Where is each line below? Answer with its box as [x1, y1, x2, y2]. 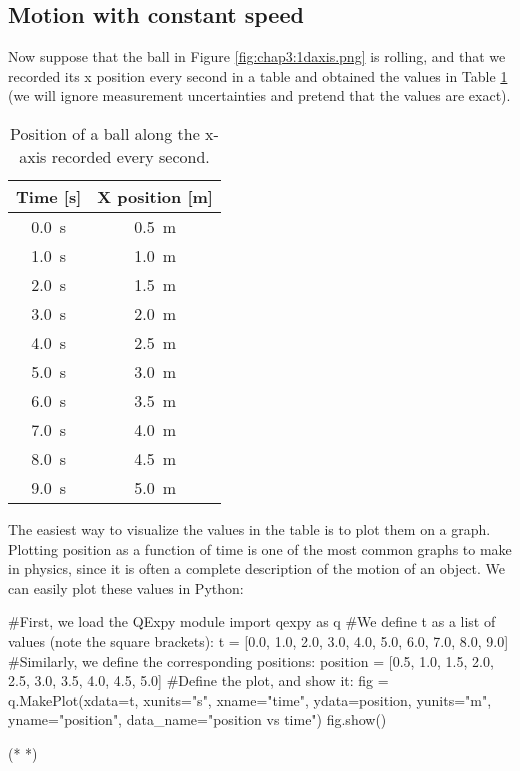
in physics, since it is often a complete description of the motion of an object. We [8, 558, 506, 579]
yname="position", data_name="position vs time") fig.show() [8, 709, 387, 730]
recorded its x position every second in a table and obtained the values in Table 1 [8, 65, 508, 86]
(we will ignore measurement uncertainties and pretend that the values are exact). [8, 85, 511, 106]
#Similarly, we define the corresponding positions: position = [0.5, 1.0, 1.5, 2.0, [8, 650, 494, 671]
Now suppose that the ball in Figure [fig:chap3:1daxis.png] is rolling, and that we [8, 46, 506, 67]
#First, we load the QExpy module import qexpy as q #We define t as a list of [8, 611, 496, 632]
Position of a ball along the [10, 121, 200, 145]
